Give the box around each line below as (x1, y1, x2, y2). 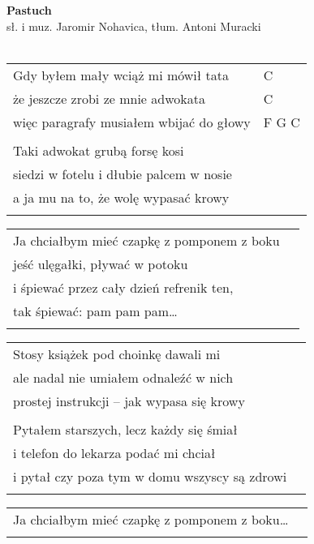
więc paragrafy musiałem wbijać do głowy (13, 112, 251, 131)
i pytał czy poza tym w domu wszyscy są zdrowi (13, 466, 287, 486)
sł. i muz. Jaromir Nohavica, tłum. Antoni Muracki (6, 17, 261, 34)
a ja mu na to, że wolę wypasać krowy (13, 187, 230, 207)
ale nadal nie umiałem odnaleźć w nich (13, 367, 234, 387)
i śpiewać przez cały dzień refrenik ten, (13, 277, 234, 297)
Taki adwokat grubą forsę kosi (13, 140, 184, 160)
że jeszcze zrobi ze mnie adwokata (13, 88, 205, 108)
